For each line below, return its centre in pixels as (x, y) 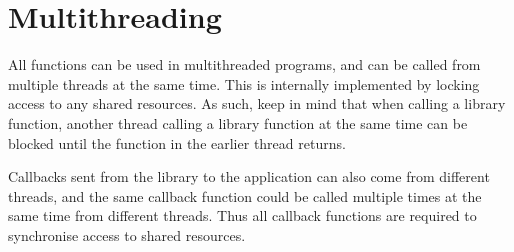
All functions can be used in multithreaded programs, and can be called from (244, 64)
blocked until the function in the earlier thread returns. (177, 142)
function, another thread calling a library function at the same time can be (238, 122)
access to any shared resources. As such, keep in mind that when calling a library (257, 103)
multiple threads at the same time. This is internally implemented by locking (244, 83)
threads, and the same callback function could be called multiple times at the (245, 195)
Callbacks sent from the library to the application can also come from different (249, 176)
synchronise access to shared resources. (127, 234)
